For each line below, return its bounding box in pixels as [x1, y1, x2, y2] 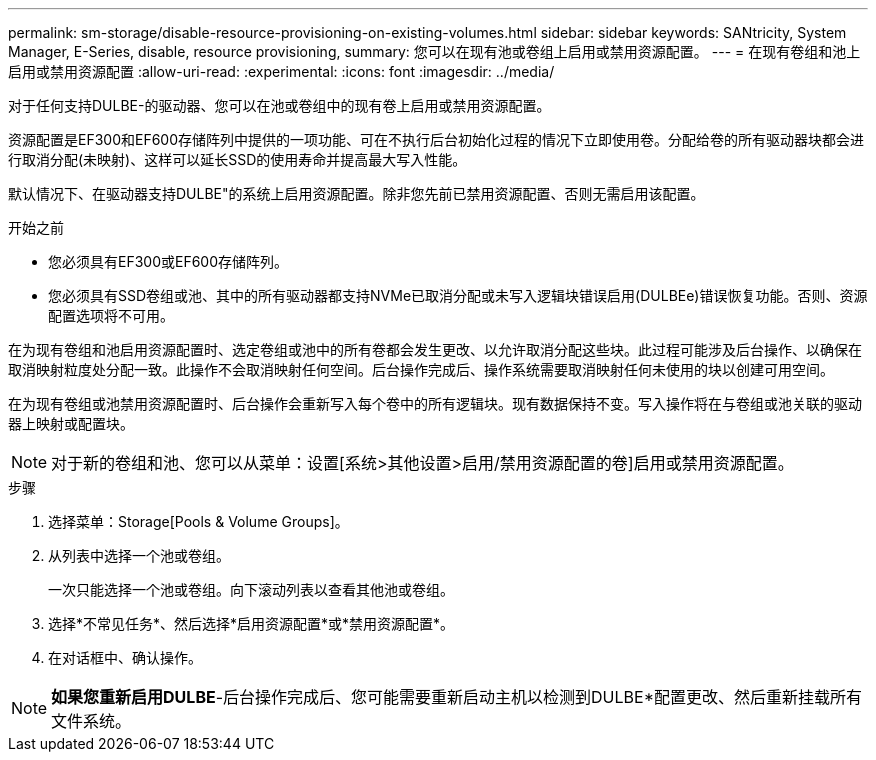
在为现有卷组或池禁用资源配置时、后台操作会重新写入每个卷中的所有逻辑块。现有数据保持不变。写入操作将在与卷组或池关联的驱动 [8, 395, 862, 412]
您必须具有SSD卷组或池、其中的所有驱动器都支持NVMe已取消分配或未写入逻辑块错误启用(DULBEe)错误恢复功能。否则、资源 [48, 287, 868, 304]
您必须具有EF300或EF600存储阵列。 [48, 253, 289, 270]
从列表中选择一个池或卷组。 [48, 547, 230, 564]
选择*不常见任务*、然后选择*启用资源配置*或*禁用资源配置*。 [48, 615, 455, 632]
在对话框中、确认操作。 [48, 649, 202, 666]
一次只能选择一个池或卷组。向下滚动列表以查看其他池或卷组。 [48, 581, 454, 598]
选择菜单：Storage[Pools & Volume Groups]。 [48, 513, 349, 530]
